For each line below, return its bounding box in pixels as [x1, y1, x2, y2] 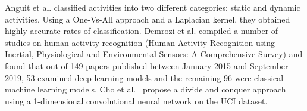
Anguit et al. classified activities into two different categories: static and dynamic [5, 1, 300, 13]
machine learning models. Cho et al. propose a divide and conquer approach [5, 83, 286, 95]
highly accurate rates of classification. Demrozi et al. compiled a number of [5, 24, 278, 37]
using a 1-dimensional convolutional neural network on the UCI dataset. [5, 94, 268, 107]
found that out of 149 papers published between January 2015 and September [5, 59, 289, 72]
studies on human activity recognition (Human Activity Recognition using [5, 36, 275, 48]
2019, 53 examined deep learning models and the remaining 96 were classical [5, 71, 284, 84]
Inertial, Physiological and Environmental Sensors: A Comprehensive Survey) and [5, 48, 303, 60]
